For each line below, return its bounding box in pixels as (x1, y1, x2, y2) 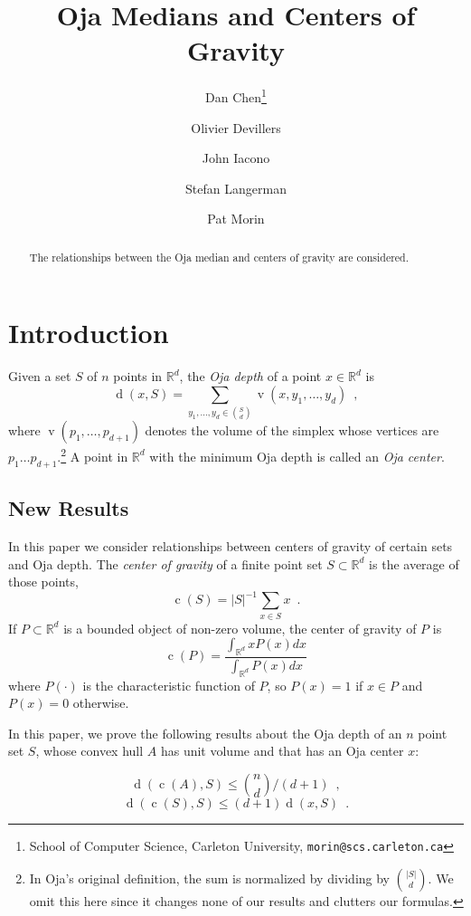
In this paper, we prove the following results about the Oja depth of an (8, 723, 402, 742)
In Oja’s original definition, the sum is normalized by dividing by (29, 868, 390, 887)
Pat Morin (207, 209, 265, 228)
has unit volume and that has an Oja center (160, 741, 404, 760)
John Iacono (202, 148, 270, 167)
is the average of (369, 554, 459, 573)
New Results (8, 494, 129, 522)
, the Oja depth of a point (179, 367, 322, 386)
